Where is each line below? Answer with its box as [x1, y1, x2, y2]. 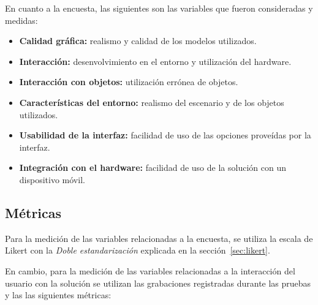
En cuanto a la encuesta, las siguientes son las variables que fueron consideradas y [5, 2, 313, 14]
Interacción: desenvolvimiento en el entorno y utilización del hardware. [19, 55, 292, 67]
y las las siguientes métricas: [5, 288, 112, 301]
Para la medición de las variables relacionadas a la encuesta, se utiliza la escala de [5, 232, 313, 244]
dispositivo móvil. [19, 173, 85, 186]
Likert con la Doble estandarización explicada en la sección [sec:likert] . [5, 244, 270, 257]
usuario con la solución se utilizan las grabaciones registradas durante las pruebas [5, 276, 311, 289]
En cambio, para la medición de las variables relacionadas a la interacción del [5, 264, 295, 277]
